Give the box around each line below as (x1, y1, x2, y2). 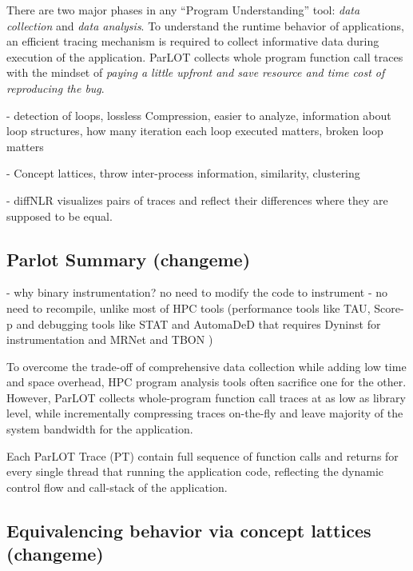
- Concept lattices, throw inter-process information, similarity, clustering (6, 165, 360, 182)
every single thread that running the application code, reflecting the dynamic (6, 463, 383, 480)
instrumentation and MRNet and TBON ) (6, 331, 213, 348)
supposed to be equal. (6, 207, 113, 224)
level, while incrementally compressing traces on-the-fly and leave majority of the (6, 405, 403, 421)
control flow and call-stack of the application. (6, 478, 228, 495)
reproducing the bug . (6, 79, 105, 96)
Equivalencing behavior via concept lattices (6, 517, 371, 542)
